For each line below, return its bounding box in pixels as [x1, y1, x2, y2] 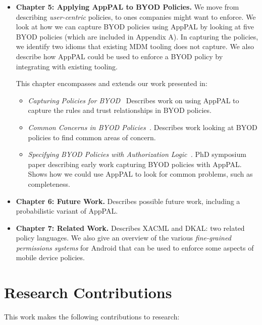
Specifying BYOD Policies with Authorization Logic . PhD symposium [28, 149, 246, 159]
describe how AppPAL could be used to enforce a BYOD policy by [16, 51, 223, 61]
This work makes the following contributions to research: [4, 311, 180, 322]
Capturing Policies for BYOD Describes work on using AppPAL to [28, 95, 239, 105]
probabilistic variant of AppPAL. [16, 206, 118, 216]
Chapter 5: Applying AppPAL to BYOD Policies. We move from [16, 2, 239, 12]
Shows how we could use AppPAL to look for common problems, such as [28, 169, 253, 179]
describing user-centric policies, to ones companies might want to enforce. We [16, 11, 256, 22]
